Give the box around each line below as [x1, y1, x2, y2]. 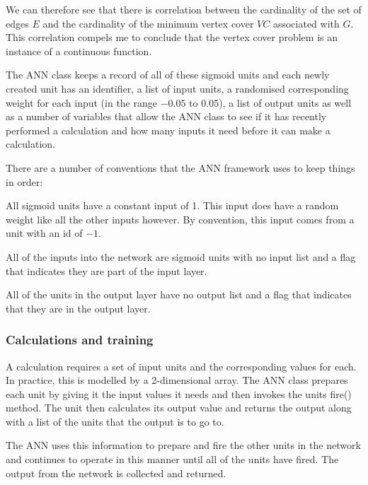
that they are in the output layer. [6, 300, 151, 315]
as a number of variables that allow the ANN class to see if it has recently [6, 109, 327, 124]
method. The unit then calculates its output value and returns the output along [6, 400, 352, 415]
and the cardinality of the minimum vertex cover [42, 16, 254, 30]
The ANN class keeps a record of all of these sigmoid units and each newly [6, 67, 330, 82]
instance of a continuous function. [6, 43, 152, 58]
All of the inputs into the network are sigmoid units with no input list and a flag [6, 249, 356, 264]
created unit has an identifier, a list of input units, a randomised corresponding [6, 81, 349, 95]
